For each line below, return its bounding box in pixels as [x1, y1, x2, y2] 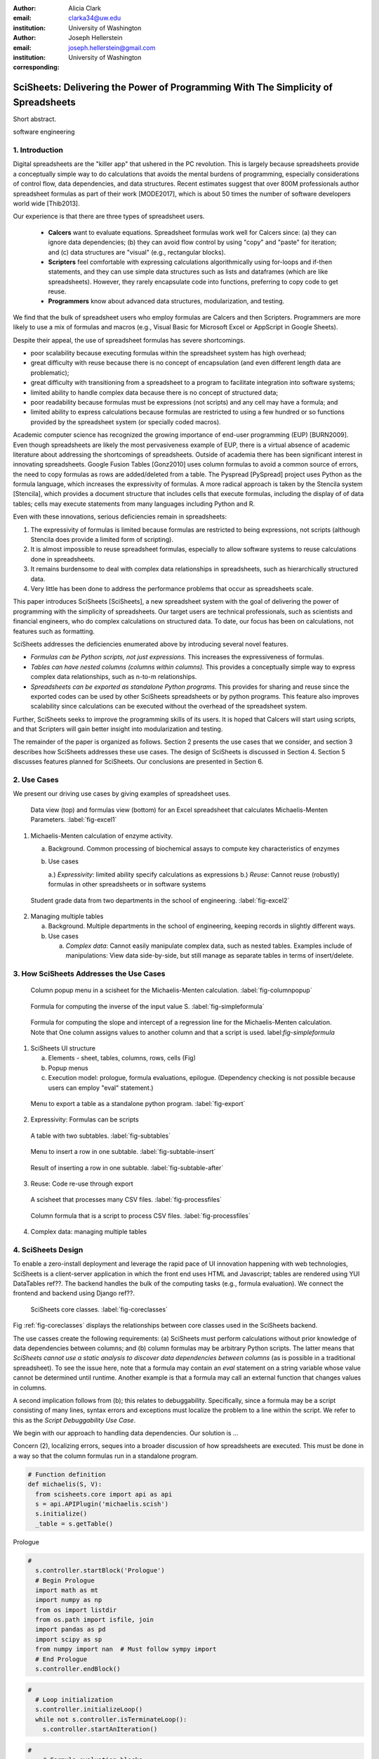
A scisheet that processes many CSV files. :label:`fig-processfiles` [30, 1195, 222, 1204]
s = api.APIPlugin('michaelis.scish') [35, 1500, 168, 1508]
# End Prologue [35, 1655, 88, 1663]
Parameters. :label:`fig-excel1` [30, 815, 117, 824]
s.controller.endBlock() [35, 1665, 121, 1673]
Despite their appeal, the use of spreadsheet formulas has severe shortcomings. [13, 336, 246, 344]
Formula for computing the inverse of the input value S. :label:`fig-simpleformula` [30, 1002, 265, 1010]
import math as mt [35, 1586, 98, 1594]
